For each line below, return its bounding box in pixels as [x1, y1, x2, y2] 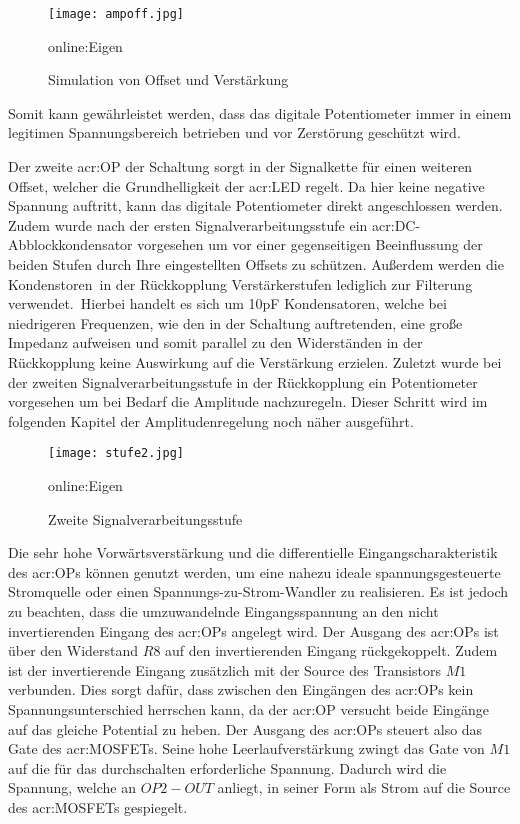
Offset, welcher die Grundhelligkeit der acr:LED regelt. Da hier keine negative [8, 175, 485, 196]
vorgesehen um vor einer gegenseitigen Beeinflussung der [137, 234, 483, 255]
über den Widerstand [8, 640, 139, 661]
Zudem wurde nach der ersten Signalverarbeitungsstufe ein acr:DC [8, 214, 416, 235]
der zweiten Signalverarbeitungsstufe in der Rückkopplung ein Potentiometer [8, 371, 478, 392]
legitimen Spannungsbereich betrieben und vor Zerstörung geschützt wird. [8, 122, 461, 143]
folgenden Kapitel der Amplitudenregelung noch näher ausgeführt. [8, 410, 414, 431]
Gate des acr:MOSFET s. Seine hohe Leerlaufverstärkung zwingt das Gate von [8, 738, 485, 759]
